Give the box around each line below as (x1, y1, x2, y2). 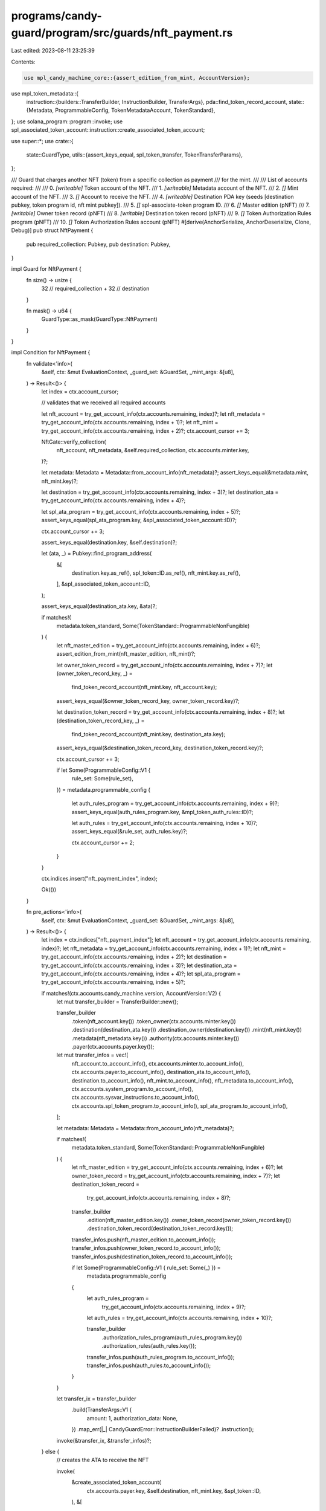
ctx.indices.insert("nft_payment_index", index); (41, 875, 158, 882)
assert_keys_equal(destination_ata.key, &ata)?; (41, 603, 157, 610)
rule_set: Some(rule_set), (71, 775, 134, 782)
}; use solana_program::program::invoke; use (11, 118, 123, 125)
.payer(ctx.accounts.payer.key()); (71, 1043, 155, 1050)
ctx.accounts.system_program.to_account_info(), (71, 1085, 193, 1092)
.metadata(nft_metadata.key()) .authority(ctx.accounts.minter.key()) (71, 1034, 240, 1042)
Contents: (11, 58, 36, 65)
